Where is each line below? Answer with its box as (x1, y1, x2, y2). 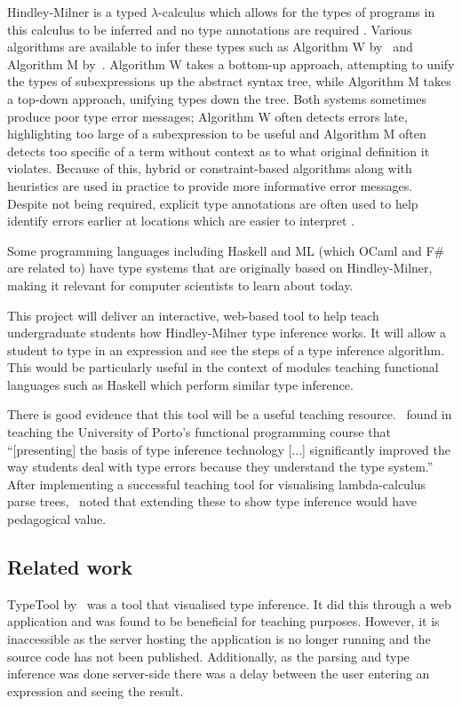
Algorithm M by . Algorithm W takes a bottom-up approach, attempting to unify (7, 54, 455, 73)
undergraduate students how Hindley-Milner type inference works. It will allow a (7, 323, 446, 342)
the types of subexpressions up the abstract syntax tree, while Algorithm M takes (7, 72, 451, 91)
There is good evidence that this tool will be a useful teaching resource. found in (7, 405, 452, 424)
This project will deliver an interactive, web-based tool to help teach (7, 305, 379, 324)
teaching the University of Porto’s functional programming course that (7, 423, 391, 441)
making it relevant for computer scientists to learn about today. (7, 275, 354, 294)
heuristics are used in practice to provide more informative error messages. (7, 176, 413, 194)
